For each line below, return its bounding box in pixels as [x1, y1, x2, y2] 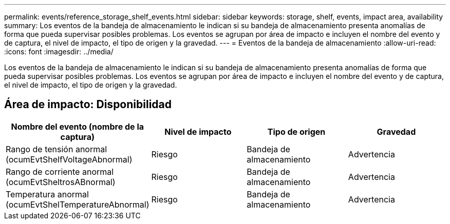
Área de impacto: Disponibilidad [4, 98, 172, 111]
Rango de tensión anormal [6, 144, 107, 154]
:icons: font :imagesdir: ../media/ [4, 47, 114, 56]
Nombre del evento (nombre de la [11, 121, 144, 132]
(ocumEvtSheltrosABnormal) [6, 176, 116, 187]
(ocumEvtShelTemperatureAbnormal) [6, 199, 149, 210]
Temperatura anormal [6, 189, 89, 199]
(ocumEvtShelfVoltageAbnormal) [6, 154, 133, 165]
